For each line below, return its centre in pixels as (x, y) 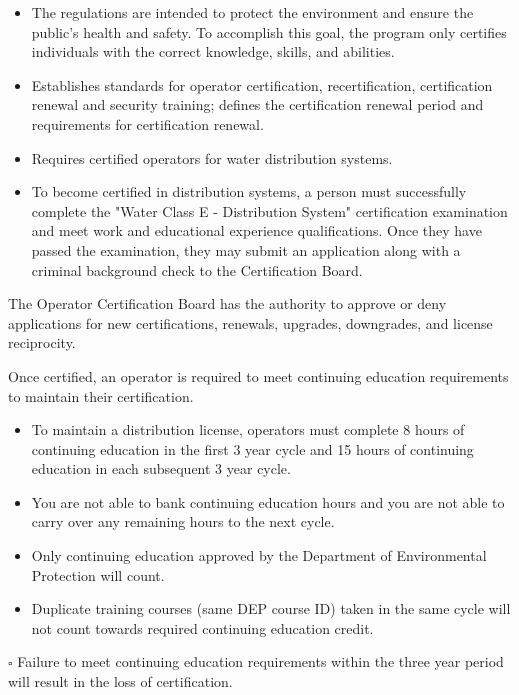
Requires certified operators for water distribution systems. (212, 157)
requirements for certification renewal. (147, 123)
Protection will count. (98, 574)
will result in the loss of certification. (120, 681)
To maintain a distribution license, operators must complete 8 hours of (248, 429)
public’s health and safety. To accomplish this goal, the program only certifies (269, 31)
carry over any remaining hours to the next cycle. (183, 521)
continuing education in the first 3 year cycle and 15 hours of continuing (252, 448)
